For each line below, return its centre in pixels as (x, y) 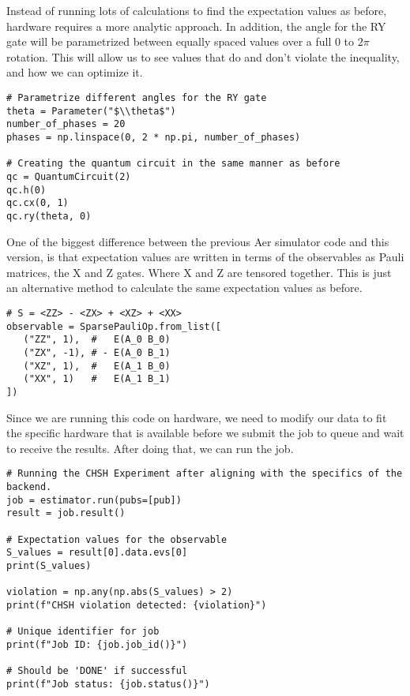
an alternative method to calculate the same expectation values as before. (184, 288)
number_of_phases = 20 (66, 124)
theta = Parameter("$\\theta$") (91, 111)
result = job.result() (66, 513)
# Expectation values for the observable (117, 539)
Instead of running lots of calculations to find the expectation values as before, (197, 10)
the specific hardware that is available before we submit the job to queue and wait (205, 433)
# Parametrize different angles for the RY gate (137, 97)
